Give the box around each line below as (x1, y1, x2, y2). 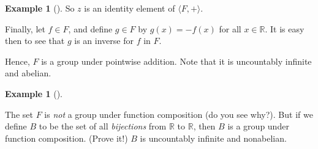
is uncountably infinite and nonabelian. (140, 131, 287, 144)
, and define (68, 22, 113, 35)
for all (219, 22, 241, 35)
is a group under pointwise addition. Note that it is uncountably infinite (41, 54, 312, 67)
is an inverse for (74, 34, 134, 47)
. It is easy (265, 22, 305, 35)
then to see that (5, 34, 65, 47)
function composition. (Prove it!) (5, 131, 128, 144)
